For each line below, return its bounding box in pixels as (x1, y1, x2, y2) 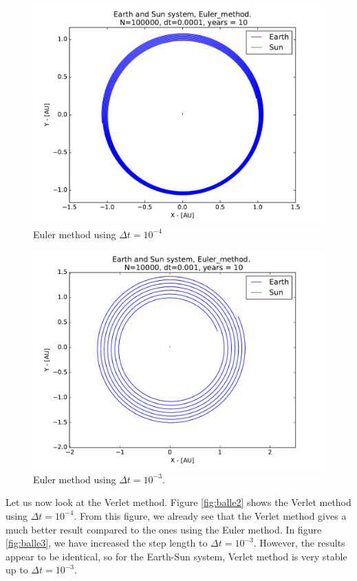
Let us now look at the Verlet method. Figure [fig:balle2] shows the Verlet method (6, 495, 351, 509)
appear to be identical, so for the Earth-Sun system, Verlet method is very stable (6, 549, 347, 563)
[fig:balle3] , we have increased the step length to (6, 536, 208, 550)
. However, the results (253, 536, 345, 550)
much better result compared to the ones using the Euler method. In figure (6, 522, 322, 536)
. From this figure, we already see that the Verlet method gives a (74, 508, 347, 522)
